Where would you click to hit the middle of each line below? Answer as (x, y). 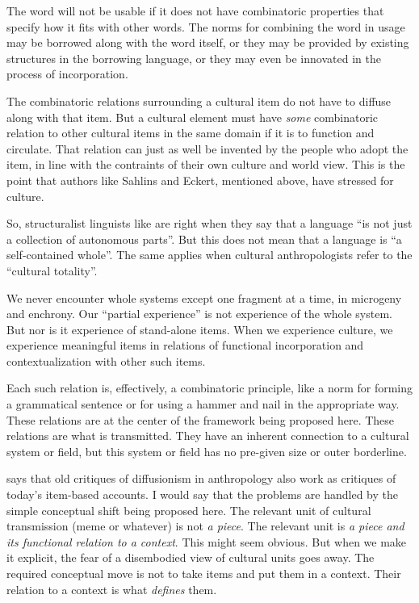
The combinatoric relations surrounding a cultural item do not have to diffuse (199, 100)
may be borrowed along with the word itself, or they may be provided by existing (208, 42)
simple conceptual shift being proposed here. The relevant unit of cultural (189, 510)
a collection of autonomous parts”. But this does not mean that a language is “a (204, 239)
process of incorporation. (67, 74)
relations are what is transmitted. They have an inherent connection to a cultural (208, 435)
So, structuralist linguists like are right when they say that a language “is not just (209, 223)
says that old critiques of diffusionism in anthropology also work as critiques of (201, 478)
